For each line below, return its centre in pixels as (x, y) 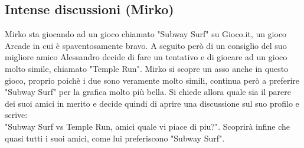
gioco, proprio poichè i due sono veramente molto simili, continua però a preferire (152, 80)
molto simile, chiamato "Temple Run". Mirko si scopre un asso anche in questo (147, 68)
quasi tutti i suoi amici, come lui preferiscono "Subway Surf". (115, 138)
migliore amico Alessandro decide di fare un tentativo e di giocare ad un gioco (146, 57)
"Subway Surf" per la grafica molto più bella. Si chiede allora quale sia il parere (148, 92)
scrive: (16, 115)
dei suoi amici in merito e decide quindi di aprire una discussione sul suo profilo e (152, 103)
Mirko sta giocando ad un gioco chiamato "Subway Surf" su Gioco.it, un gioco (146, 34)
